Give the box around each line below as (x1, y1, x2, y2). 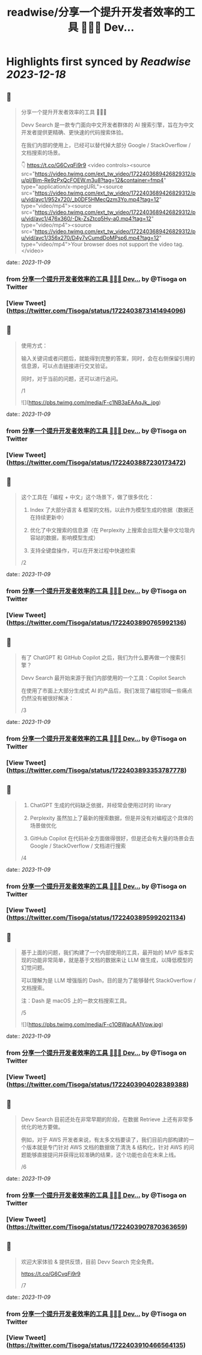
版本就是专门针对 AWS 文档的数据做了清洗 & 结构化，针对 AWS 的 (26, 1143, 189, 1151)
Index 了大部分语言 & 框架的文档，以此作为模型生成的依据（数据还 (29, 506, 194, 514)
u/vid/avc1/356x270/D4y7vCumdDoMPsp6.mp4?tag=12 (20, 234, 159, 241)
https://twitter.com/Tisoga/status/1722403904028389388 (8, 1080, 187, 1089)
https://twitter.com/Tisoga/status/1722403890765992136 (8, 618, 185, 627)
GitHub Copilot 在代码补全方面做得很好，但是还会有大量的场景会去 (29, 834, 195, 841)
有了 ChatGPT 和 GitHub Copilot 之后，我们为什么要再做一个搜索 (20, 653, 181, 661)
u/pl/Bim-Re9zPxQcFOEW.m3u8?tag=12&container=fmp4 (20, 177, 164, 184)
